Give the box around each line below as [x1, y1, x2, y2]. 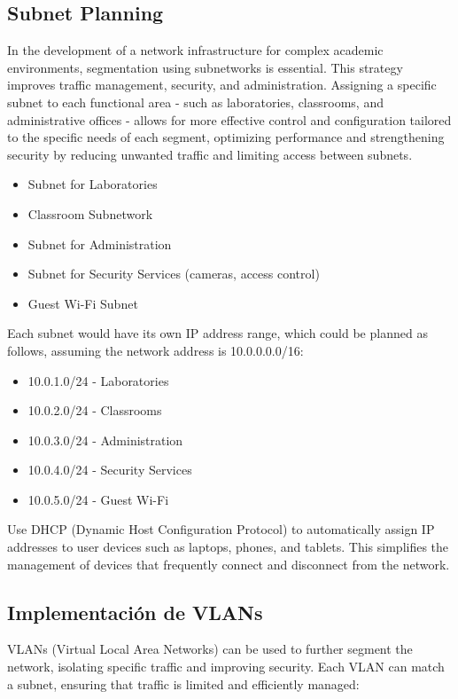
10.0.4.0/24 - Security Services [27, 460, 192, 479]
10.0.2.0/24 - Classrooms [27, 401, 162, 420]
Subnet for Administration [27, 234, 172, 253]
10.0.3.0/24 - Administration [27, 430, 183, 449]
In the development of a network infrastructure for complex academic [7, 41, 384, 59]
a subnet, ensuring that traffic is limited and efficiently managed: [7, 674, 360, 693]
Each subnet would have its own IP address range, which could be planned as [7, 324, 428, 342]
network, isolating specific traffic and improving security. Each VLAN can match [7, 657, 445, 676]
